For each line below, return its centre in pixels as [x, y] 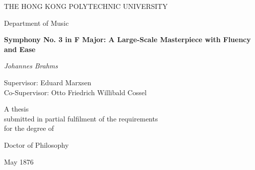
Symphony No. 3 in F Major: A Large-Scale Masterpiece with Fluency [127, 39]
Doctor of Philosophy [37, 144]
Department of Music [37, 23]
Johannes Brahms [31, 66]
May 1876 [19, 161]
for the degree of [29, 128]
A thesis [16, 109]
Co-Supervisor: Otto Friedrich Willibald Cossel [75, 92]
